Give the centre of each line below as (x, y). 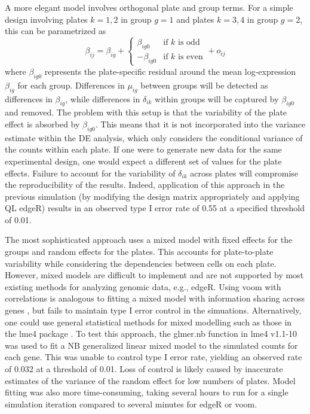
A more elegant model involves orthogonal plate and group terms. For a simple (149, 7)
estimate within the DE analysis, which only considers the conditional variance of (154, 137)
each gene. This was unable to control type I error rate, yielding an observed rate (154, 357)
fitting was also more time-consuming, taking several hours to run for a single (147, 392)
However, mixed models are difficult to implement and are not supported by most (154, 275)
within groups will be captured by (217, 98)
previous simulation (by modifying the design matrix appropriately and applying (152, 196)
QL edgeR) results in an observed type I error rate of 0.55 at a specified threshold (155, 208)
